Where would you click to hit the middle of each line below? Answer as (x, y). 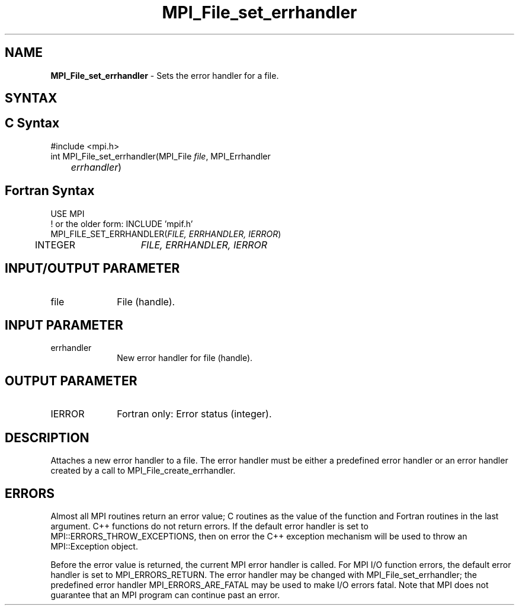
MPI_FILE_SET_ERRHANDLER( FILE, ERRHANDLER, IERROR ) (166, 234)
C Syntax (32, 123)
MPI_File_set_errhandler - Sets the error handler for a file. (165, 75)
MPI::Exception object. (94, 546)
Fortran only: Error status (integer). (194, 414)
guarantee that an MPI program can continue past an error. (165, 595)
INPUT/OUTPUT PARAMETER (92, 269)
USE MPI (68, 213)
